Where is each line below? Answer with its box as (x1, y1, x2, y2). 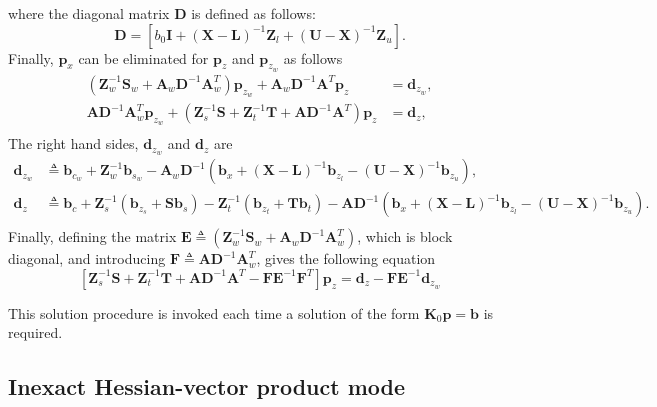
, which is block (357, 226, 453, 247)
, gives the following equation (256, 248, 436, 269)
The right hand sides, (8, 133, 139, 154)
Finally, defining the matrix (8, 226, 177, 247)
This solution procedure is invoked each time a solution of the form (8, 302, 420, 323)
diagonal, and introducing (8, 248, 166, 269)
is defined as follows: (191, 3, 316, 23)
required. (8, 322, 63, 343)
